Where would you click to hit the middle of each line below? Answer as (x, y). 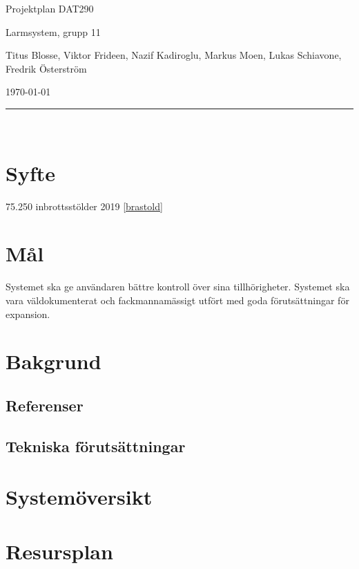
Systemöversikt (79, 497)
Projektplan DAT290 (50, 8)
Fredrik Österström (46, 68)
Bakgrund (54, 361)
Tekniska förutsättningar (96, 446)
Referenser (45, 405)
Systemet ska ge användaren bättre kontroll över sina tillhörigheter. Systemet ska (178, 287)
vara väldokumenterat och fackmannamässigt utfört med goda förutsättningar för (177, 300)
